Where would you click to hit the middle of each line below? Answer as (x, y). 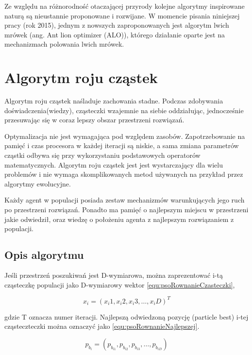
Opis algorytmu (44, 255)
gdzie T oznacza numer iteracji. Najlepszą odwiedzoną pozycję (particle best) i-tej (126, 316)
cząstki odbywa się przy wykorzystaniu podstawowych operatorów (102, 155)
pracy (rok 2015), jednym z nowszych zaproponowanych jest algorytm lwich (117, 25)
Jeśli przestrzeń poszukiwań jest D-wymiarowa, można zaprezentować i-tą (114, 275)
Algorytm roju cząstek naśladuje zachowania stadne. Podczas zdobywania (114, 101)
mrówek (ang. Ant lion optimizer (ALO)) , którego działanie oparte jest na (115, 34)
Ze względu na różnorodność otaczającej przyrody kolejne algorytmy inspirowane (125, 6)
